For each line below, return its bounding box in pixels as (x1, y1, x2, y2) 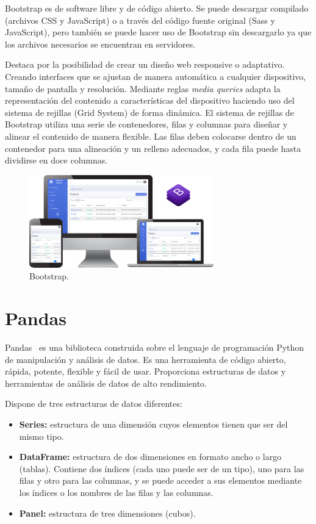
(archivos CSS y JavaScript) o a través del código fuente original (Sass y (5, 13, 275, 26)
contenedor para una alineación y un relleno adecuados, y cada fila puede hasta (5, 142, 301, 154)
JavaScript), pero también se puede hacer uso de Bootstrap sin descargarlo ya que (5, 26, 312, 38)
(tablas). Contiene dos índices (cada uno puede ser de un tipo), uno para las (19, 462, 304, 475)
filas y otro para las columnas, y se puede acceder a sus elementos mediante (19, 474, 302, 487)
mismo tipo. (19, 429, 64, 442)
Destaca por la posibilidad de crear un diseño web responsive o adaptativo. (5, 58, 285, 71)
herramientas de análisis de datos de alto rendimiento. (5, 376, 207, 389)
